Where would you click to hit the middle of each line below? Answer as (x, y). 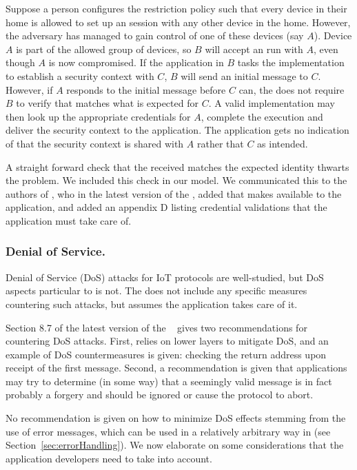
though (20, 62)
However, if (29, 89)
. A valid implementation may (272, 103)
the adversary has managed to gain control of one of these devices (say (155, 35)
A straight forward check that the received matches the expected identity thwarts (177, 166)
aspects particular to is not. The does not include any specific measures (156, 290)
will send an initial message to (244, 75)
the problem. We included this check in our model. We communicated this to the (176, 180)
